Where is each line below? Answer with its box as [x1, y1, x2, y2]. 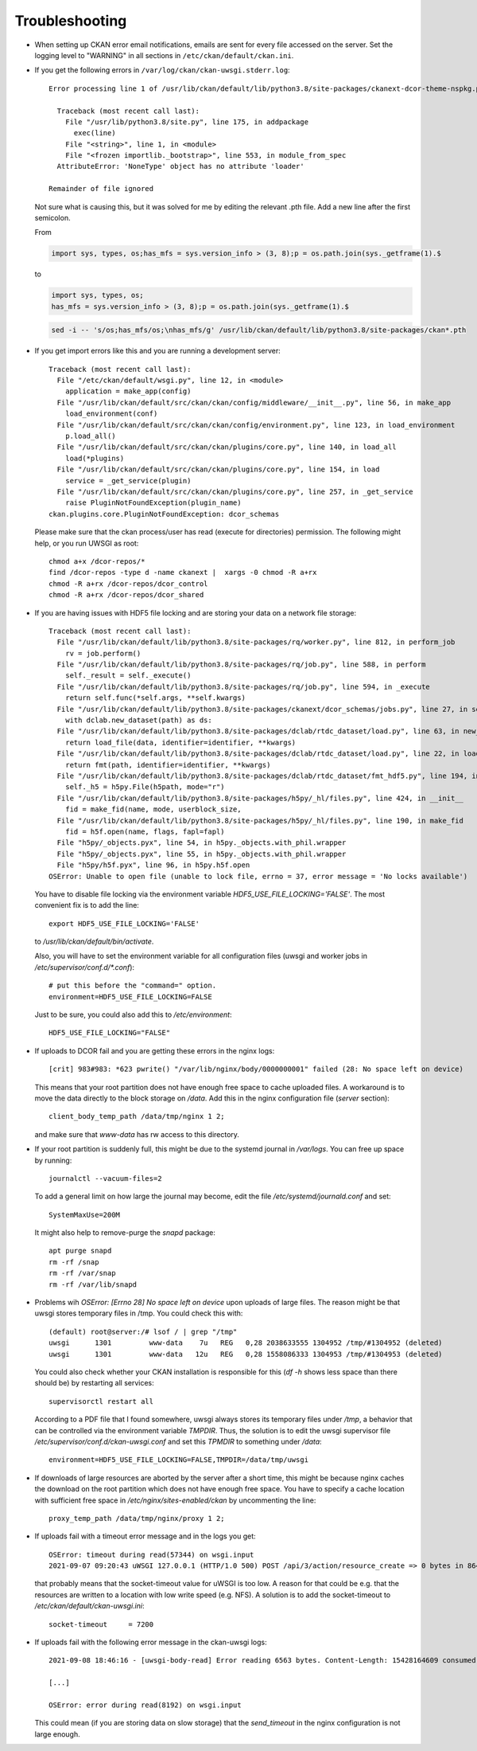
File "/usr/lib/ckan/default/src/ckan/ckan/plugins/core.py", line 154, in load [56, 465, 380, 474]
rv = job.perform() [64, 649, 142, 658]
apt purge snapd [48, 1246, 112, 1256]
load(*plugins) [64, 454, 125, 463]
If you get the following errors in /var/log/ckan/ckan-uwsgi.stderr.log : [34, 65, 290, 75]
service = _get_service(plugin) [64, 476, 192, 485]
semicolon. [34, 213, 71, 223]
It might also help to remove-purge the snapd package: [34, 1228, 216, 1237]
